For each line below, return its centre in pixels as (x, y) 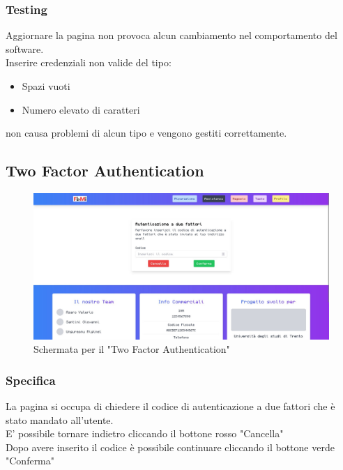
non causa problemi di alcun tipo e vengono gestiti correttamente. (146, 133)
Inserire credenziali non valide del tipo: (89, 62)
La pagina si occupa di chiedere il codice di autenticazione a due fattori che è (170, 405)
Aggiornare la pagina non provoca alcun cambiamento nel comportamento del (171, 35)
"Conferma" (30, 461)
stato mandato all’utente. (60, 419)
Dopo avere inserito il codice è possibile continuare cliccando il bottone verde (170, 447)
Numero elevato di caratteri (81, 109)
